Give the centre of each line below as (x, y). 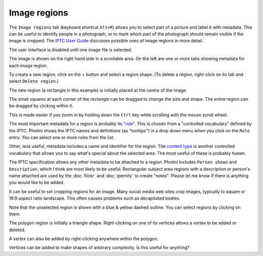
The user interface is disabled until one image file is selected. (71, 50)
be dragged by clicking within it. (41, 106)
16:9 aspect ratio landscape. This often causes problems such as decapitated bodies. (94, 198)
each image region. (28, 65)
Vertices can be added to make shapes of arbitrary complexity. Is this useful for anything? (99, 248)
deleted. (17, 230)
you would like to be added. (37, 183)
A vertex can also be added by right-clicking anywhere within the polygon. (84, 239)
